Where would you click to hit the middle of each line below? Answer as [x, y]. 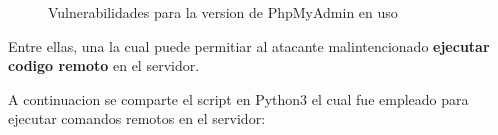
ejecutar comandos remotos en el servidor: [137, 118]
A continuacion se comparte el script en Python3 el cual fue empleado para [238, 98]
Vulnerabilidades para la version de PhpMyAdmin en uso [223, 12]
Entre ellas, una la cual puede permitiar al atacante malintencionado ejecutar [249, 45]
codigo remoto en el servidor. [104, 65]
